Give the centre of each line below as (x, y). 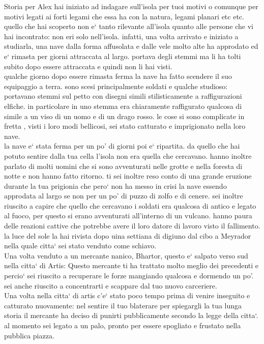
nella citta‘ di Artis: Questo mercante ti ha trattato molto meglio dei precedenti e (131, 265)
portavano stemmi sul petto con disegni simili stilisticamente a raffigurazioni (123, 96)
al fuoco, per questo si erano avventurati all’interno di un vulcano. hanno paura (128, 216)
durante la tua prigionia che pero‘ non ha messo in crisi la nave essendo (115, 185)
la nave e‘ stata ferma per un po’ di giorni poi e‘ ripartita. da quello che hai (122, 146)
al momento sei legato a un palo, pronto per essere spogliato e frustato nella (123, 325)
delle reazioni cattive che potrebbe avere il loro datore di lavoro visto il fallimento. (132, 226)
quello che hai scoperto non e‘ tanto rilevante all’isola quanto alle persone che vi (129, 26)
